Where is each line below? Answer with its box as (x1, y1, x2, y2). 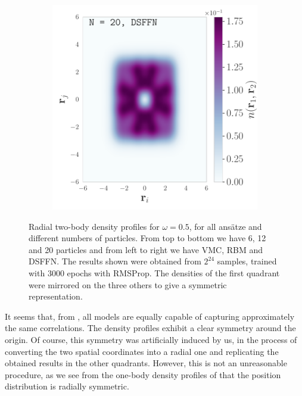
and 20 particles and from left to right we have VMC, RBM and (29, 243, 263, 255)
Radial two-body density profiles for (29, 220, 160, 232)
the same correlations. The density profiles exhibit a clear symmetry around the (5, 322, 296, 334)
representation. (29, 290, 83, 303)
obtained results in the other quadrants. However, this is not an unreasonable (5, 357, 287, 369)
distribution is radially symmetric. (5, 380, 129, 392)
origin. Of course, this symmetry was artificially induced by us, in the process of (5, 333, 297, 345)
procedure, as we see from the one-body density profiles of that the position (5, 368, 281, 381)
